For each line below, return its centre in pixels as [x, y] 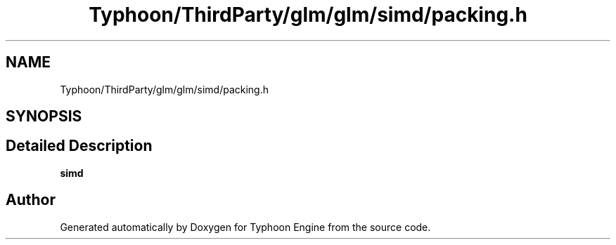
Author [31, 200]
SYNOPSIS [44, 117]
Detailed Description [79, 146]
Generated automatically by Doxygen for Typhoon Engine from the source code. [245, 227]
